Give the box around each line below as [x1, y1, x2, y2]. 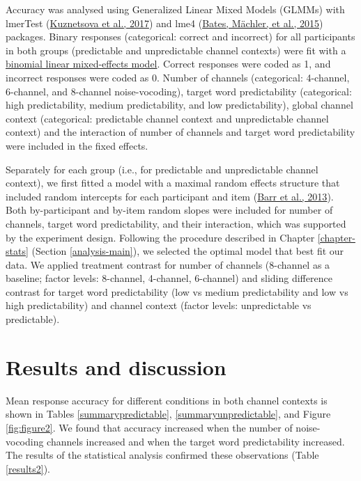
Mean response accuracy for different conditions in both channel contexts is [6, 393, 328, 407]
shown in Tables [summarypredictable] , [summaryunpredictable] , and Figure [6, 407, 331, 421]
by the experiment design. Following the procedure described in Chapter [6, 230, 315, 244]
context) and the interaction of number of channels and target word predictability [6, 125, 355, 139]
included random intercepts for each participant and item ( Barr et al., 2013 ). [6, 189, 334, 203]
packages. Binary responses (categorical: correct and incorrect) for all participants [6, 29, 355, 44]
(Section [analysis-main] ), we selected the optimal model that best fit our [31, 244, 344, 258]
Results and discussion [6, 352, 226, 381]
